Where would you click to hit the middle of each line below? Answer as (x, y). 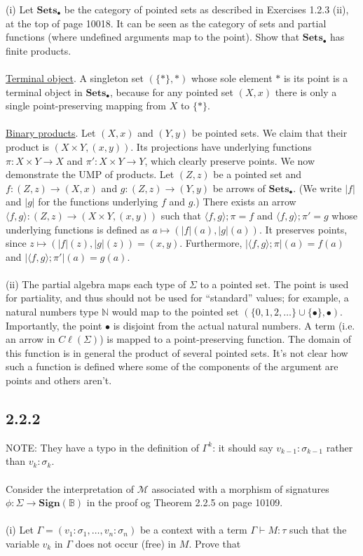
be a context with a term (193, 530)
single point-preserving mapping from (86, 106)
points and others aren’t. (59, 380)
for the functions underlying (98, 202)
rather (340, 447)
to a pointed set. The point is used (274, 284)
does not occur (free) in (126, 543)
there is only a (306, 91)
